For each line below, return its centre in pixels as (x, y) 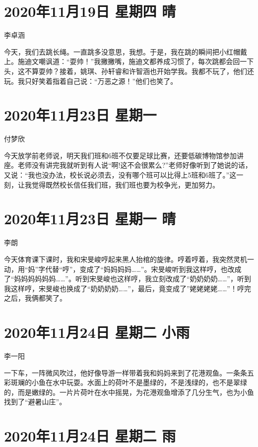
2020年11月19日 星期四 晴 (90, 11)
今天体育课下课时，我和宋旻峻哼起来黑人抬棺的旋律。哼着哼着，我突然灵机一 (129, 259)
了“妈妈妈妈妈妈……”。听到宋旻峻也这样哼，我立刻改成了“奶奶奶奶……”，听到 (128, 279)
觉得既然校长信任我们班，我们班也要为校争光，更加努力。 (125, 184)
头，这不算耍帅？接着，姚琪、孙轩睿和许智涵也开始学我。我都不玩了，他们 (126, 71)
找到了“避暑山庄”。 (35, 402)
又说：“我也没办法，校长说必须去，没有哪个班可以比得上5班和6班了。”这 (120, 175)
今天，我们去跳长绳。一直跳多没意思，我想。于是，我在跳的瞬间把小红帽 (122, 51)
